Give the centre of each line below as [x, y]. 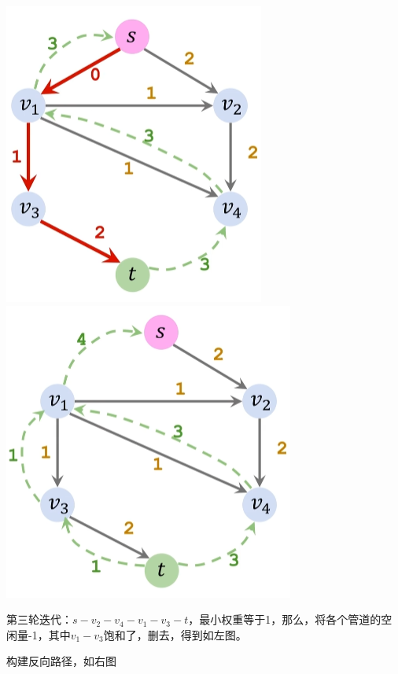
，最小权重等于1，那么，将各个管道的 [285, 619]
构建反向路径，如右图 [61, 661]
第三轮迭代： [39, 619]
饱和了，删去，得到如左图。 [175, 634]
